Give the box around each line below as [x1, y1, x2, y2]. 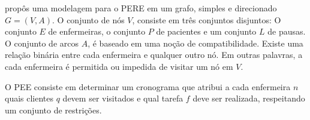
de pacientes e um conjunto [156, 25, 257, 38]
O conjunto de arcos [5, 36, 79, 49]
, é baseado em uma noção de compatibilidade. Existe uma [88, 36, 303, 49]
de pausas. [267, 25, 306, 38]
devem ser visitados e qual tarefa [62, 92, 183, 104]
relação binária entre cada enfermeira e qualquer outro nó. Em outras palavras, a [5, 48, 303, 61]
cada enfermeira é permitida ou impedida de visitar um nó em [5, 60, 233, 72]
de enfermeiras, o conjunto [48, 25, 146, 38]
